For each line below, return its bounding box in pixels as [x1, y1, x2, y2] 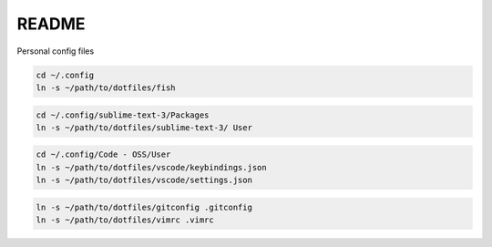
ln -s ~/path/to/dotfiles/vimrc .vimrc [36, 215, 214, 225]
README [16, 14, 86, 34]
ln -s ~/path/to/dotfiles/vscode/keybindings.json [36, 162, 268, 172]
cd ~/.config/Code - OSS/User [36, 149, 171, 160]
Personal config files [16, 46, 95, 57]
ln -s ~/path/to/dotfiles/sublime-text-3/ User [36, 122, 252, 132]
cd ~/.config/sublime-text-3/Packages [36, 109, 210, 120]
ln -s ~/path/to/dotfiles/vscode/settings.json [36, 175, 252, 186]
